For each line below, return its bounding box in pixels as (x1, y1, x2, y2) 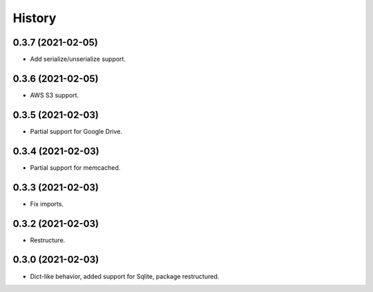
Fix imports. (30, 199, 64, 208)
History (12, 10, 57, 26)
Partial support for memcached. (30, 163, 121, 172)
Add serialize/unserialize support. (30, 55, 126, 64)
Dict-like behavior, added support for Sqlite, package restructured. (30, 272, 220, 280)
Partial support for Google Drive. (30, 127, 123, 135)
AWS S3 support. (30, 90, 79, 99)
